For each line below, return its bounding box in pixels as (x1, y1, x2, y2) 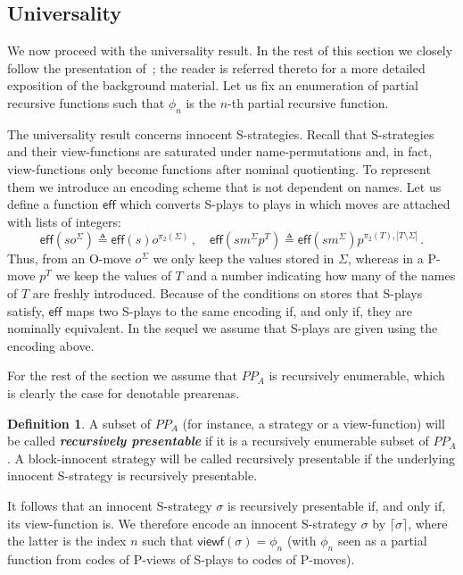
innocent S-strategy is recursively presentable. (7, 466, 258, 485)
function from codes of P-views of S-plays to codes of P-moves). (7, 549, 355, 568)
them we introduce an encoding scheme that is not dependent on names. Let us (7, 177, 442, 196)
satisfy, (7, 301, 45, 320)
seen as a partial (337, 531, 427, 550)
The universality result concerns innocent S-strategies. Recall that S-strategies (7, 124, 434, 143)
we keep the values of (55, 266, 171, 285)
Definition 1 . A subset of (7, 413, 152, 432)
